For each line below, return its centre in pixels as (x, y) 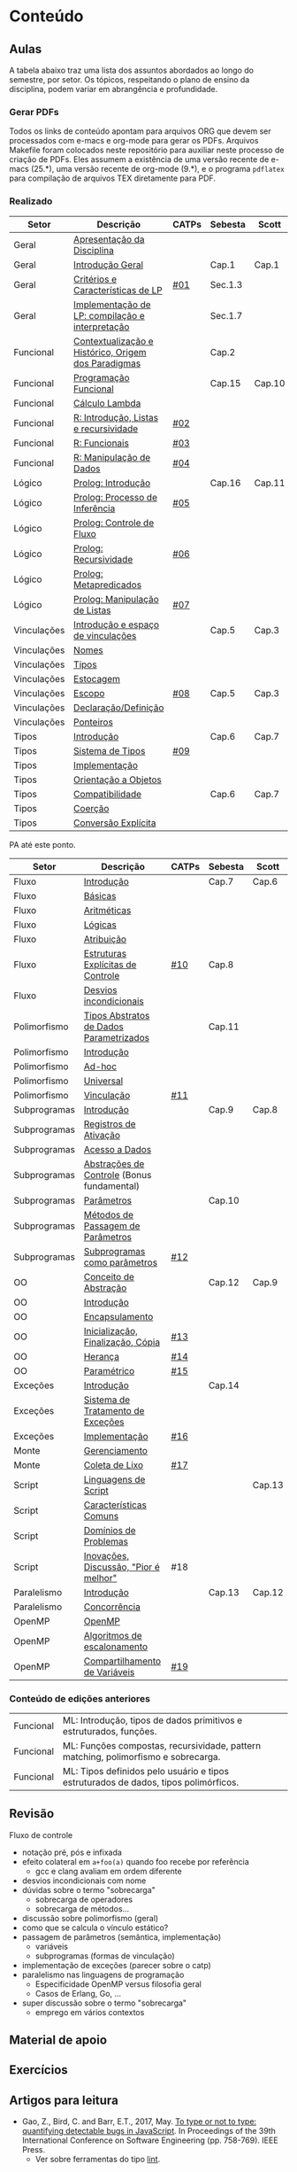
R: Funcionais (102, 443)
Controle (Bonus (118, 1175)
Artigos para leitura (64, 2100)
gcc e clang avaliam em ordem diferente (109, 1871)
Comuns (101, 1516)
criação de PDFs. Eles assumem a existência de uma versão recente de (139, 159)
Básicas (100, 896)
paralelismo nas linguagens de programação (103, 1974)
